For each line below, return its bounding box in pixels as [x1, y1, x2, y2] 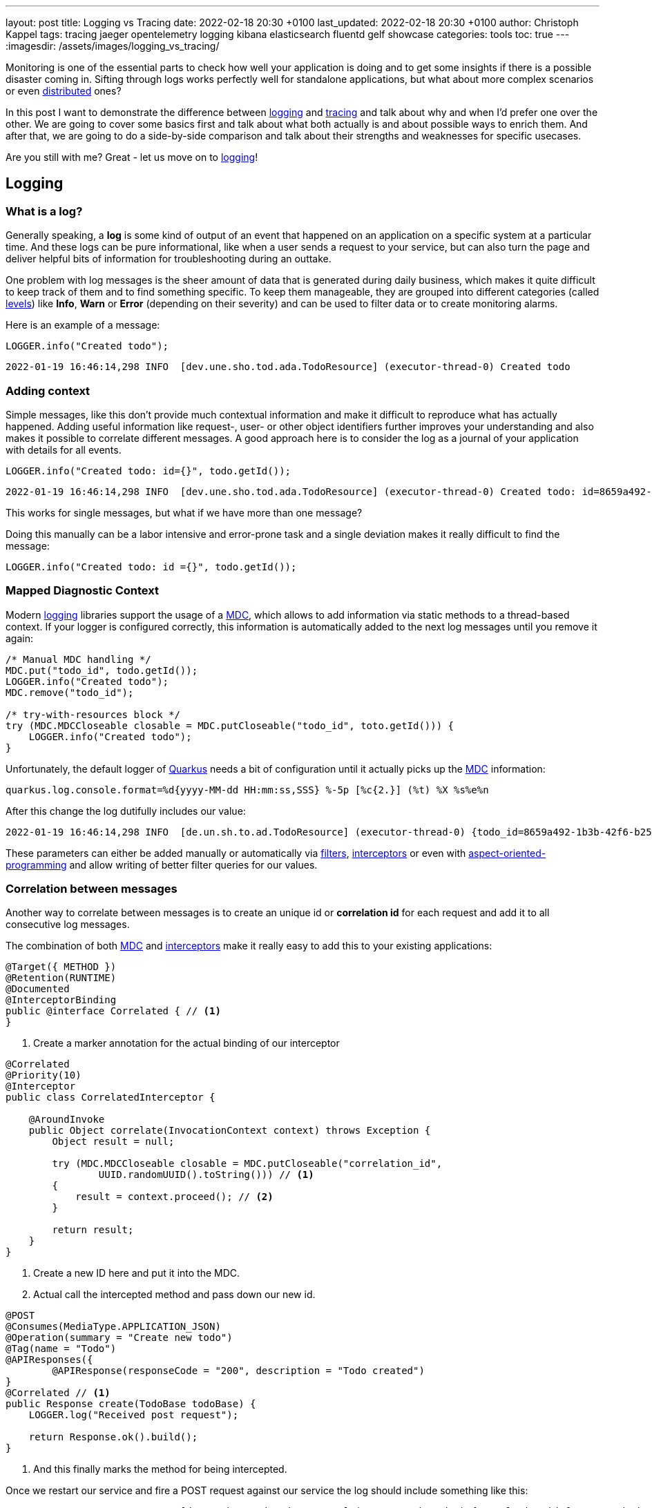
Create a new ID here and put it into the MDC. [33, 1267, 240, 1279]
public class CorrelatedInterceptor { [6, 1092, 215, 1103]
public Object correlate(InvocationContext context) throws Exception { [28, 1125, 431, 1137]
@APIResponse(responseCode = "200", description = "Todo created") [52, 1365, 425, 1377]
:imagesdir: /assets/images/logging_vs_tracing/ [6, 40, 220, 52]
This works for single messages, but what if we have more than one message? [6, 506, 363, 519]
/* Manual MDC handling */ [6, 653, 151, 665]
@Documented [6, 983, 70, 995]
